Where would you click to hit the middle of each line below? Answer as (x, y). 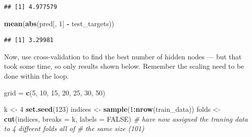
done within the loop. (37, 75)
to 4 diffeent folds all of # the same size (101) (74, 128)
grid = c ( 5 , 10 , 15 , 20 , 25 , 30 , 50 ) (55, 92)
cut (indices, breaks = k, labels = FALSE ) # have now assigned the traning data (126, 118)
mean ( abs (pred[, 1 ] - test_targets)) (59, 23)
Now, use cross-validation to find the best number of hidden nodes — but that (123, 56)
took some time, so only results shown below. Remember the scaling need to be (124, 66)
